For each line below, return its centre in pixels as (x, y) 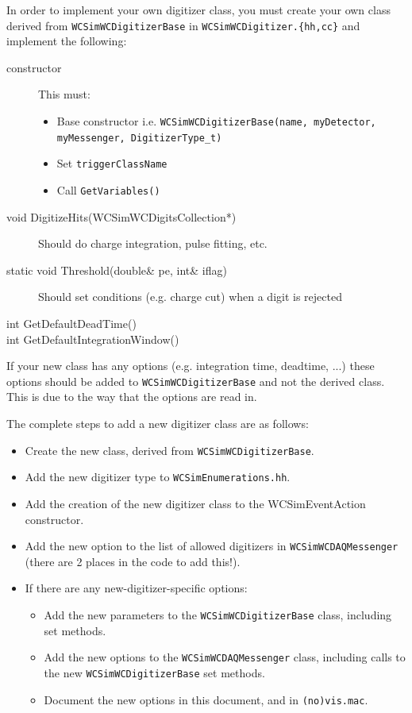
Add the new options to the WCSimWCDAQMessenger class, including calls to (225, 657)
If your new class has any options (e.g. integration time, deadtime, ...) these (191, 366)
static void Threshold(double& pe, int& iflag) (117, 270)
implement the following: (67, 41)
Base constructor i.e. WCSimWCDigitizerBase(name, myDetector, (216, 121)
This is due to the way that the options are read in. (132, 397)
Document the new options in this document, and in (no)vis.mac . (206, 699)
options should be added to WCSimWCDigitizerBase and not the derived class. (196, 381)
